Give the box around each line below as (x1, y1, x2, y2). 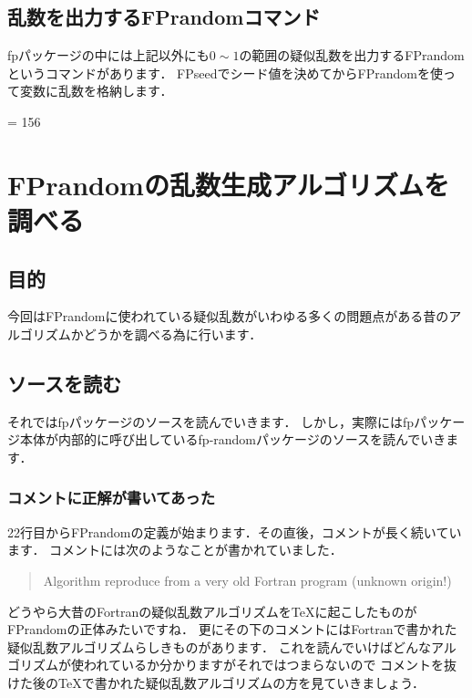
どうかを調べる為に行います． (83, 324, 262, 343)
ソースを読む (7, 369, 121, 397)
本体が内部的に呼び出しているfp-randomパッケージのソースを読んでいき (19, 430, 446, 449)
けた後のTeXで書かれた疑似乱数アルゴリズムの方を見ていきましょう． (7, 672, 426, 692)
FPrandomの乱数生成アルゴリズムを (7, 165, 450, 203)
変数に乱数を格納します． (19, 81, 173, 100)
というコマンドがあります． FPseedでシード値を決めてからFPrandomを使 (7, 63, 443, 82)
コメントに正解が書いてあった (7, 486, 216, 509)
